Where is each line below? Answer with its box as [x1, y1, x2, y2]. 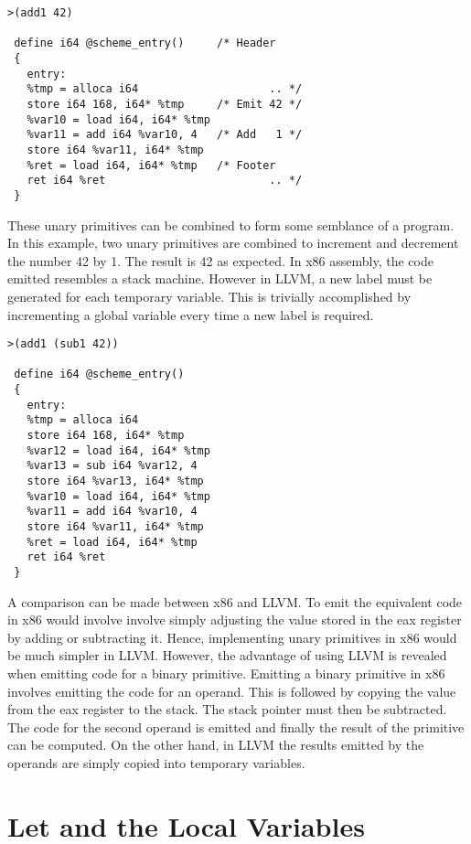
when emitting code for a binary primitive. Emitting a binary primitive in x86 [7, 663, 445, 682]
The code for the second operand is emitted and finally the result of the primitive [7, 717, 465, 736]
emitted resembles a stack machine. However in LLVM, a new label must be [7, 269, 433, 288]
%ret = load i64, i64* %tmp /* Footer [27, 158, 276, 172]
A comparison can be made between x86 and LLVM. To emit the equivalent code [7, 592, 463, 611]
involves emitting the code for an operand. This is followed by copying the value [7, 681, 456, 700]
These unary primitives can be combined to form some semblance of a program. [7, 215, 455, 234]
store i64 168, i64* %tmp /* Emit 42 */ [27, 97, 303, 111]
